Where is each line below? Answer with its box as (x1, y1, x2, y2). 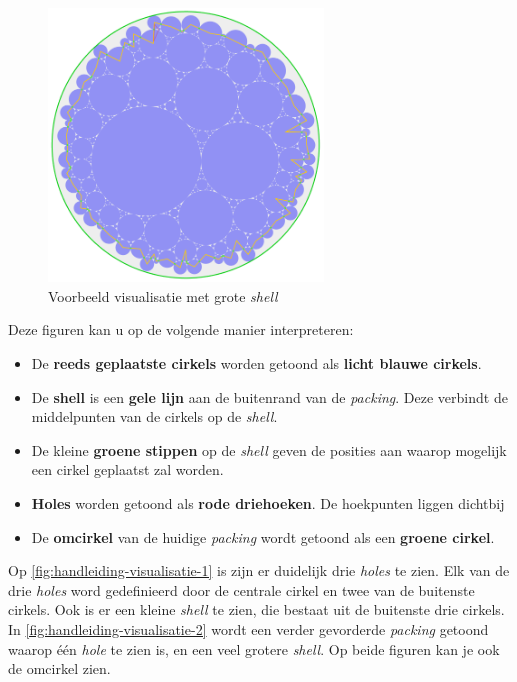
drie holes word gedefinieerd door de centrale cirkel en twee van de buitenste (8, 579, 475, 600)
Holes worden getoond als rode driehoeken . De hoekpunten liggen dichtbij (31, 492, 505, 513)
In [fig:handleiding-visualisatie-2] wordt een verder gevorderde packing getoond (8, 618, 489, 639)
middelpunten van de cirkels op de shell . (31, 406, 278, 427)
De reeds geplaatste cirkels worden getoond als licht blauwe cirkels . (31, 353, 482, 374)
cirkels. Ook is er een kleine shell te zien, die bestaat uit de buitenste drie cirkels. (8, 599, 505, 620)
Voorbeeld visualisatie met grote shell (48, 285, 278, 306)
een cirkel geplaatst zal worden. (31, 459, 224, 480)
